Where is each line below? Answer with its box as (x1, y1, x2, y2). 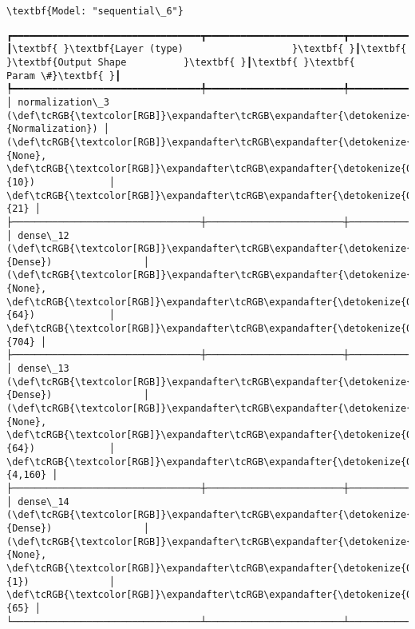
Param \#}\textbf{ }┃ (6, 70, 121, 82)
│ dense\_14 (6, 496, 69, 508)
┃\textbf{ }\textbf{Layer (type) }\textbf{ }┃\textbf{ (6, 43, 407, 55)
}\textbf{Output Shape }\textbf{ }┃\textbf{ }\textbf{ (6, 56, 355, 68)
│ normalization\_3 (6, 96, 109, 108)
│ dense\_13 (6, 363, 69, 375)
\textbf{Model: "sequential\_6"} (6, 6, 184, 17)
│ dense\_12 (6, 229, 69, 241)
